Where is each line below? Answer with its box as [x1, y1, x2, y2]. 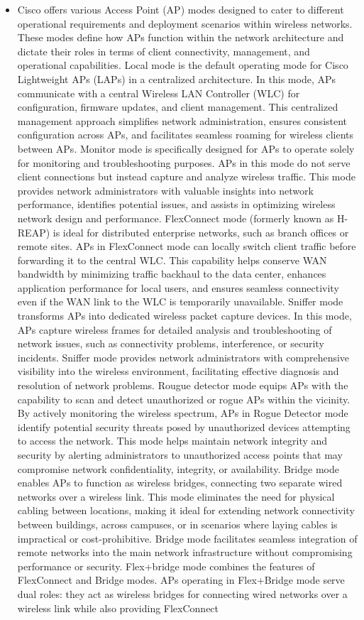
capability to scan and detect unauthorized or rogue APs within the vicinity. [17, 391, 351, 406]
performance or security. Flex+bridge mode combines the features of [17, 558, 315, 573]
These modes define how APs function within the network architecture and [17, 30, 344, 45]
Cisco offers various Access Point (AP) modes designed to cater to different [17, 2, 344, 16]
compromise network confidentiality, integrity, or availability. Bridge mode [17, 461, 339, 476]
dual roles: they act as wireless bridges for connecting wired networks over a [17, 586, 348, 601]
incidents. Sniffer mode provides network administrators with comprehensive [17, 349, 350, 364]
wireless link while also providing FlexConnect [17, 600, 219, 615]
